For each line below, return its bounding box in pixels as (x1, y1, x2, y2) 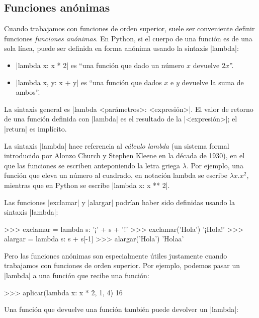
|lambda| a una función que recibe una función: (4, 270, 149, 281)
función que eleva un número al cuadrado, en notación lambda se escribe (4, 170, 227, 180)
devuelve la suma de (182, 77, 244, 87)
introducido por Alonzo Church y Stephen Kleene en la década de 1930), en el (4, 150, 245, 161)
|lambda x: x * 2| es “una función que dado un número (16, 59, 185, 70)
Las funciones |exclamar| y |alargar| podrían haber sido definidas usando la (4, 197, 235, 207)
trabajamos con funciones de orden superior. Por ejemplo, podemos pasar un (4, 260, 240, 271)
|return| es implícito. (4, 123, 67, 134)
